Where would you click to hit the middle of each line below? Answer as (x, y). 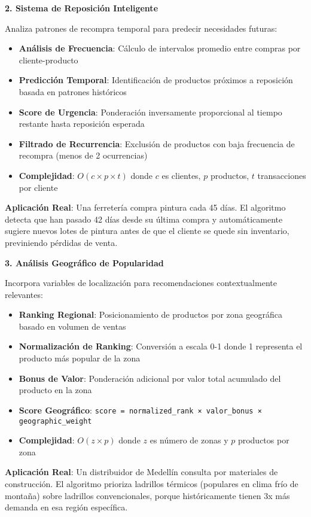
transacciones (282, 175)
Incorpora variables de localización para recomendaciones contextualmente (141, 283)
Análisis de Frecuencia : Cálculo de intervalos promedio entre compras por (160, 48)
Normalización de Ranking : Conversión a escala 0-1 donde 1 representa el (161, 346)
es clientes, (181, 175)
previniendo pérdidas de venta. (61, 242)
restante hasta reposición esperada (82, 124)
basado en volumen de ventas (72, 326)
